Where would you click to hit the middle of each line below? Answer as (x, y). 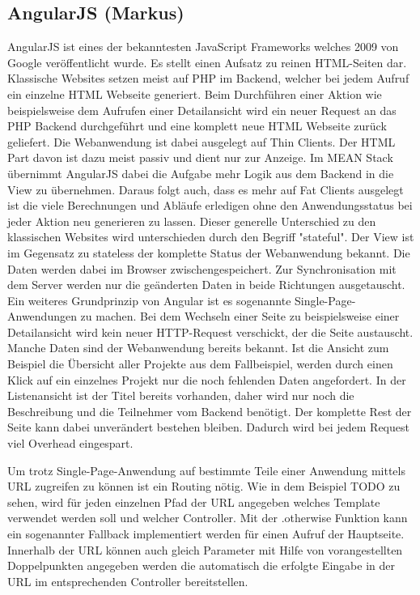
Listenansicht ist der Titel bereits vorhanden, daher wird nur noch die (181, 395)
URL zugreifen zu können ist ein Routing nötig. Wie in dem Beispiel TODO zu (204, 486)
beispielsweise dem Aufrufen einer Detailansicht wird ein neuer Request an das (202, 110)
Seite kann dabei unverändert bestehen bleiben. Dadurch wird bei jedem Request (208, 427)
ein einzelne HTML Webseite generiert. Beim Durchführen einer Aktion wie (195, 93)
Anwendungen (42, 316)
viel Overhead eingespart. (70, 443)
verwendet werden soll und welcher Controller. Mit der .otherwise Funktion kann (208, 518)
